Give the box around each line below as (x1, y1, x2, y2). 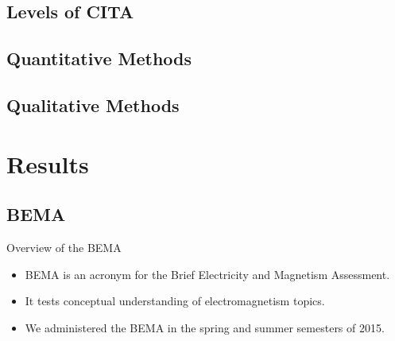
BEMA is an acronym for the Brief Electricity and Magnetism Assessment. (25, 265, 390, 282)
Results (6, 147, 89, 180)
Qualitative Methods (6, 92, 180, 117)
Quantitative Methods (6, 46, 192, 71)
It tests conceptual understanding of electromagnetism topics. (25, 293, 325, 309)
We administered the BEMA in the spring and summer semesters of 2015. (25, 319, 385, 335)
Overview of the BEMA (6, 238, 122, 255)
